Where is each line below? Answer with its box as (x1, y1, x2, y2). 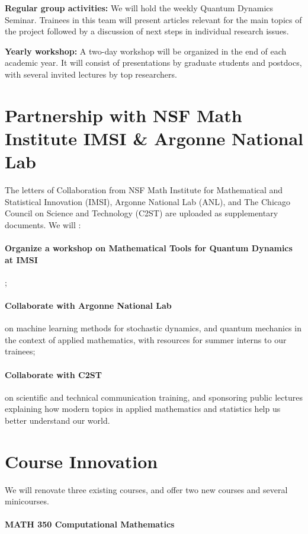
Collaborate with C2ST (5, 368, 102, 380)
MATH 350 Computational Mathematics (5, 518, 175, 530)
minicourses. (5, 495, 49, 507)
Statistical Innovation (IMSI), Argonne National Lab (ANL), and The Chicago (5, 195, 290, 207)
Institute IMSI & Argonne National (5, 126, 303, 150)
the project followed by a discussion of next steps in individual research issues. (5, 25, 289, 37)
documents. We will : (5, 218, 81, 231)
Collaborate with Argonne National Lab (5, 299, 172, 312)
